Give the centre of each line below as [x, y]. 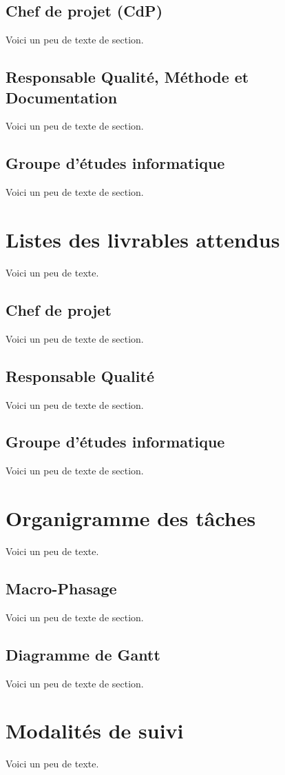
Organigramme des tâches [131, 518]
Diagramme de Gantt [83, 654]
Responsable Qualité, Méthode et [127, 77]
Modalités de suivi [95, 731]
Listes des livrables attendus [143, 239]
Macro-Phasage [61, 588]
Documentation [62, 97]
